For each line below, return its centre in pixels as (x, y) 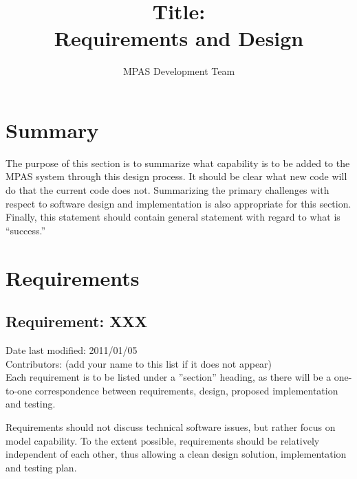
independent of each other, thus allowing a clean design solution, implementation (176, 454)
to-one (19, 390)
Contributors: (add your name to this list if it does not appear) (139, 363)
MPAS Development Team (179, 71)
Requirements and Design (179, 38)
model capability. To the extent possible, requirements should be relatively (163, 440)
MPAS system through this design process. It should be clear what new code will (176, 176)
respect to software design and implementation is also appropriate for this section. (178, 203)
